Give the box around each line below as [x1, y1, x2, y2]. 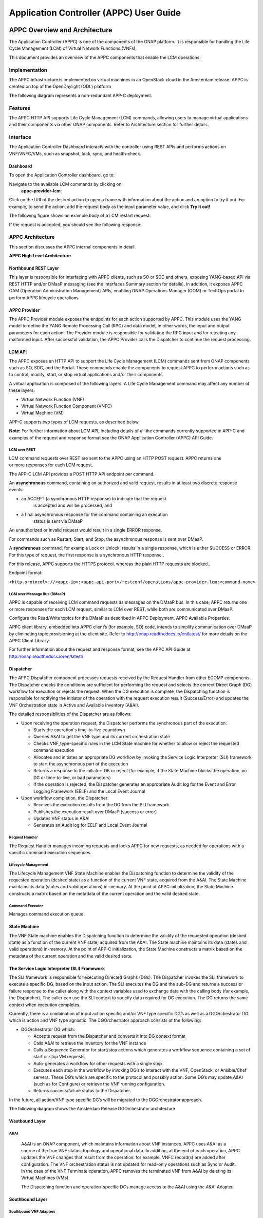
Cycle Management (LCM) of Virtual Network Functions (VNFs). [9, 45, 137, 51]
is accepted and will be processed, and [33, 502, 112, 509]
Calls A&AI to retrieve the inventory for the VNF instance [33, 1040, 146, 1046]
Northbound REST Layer [9, 266, 59, 271]
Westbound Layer [9, 1118, 46, 1124]
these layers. [9, 387, 35, 393]
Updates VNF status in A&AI [33, 816, 90, 821]
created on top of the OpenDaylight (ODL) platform [9, 83, 112, 90]
